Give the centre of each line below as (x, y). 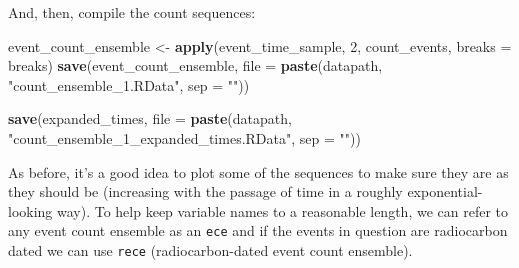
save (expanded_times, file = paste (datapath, (150, 118)
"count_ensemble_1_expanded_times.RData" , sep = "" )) (184, 137)
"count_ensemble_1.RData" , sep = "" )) (129, 84)
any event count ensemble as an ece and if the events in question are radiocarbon (258, 230)
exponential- (445, 191)
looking (30, 210)
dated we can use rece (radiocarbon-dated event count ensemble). (210, 250)
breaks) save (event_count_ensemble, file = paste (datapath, (195, 65)
